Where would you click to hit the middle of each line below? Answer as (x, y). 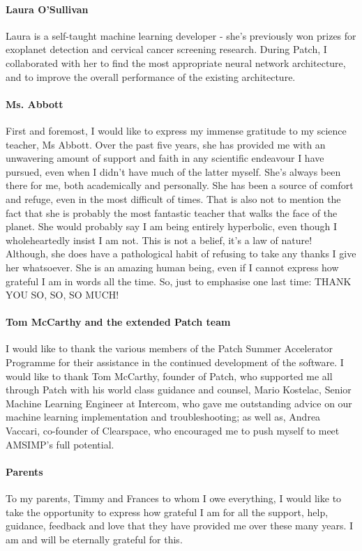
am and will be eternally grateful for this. (94, 539)
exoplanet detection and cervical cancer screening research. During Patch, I (166, 49)
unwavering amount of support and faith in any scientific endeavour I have (165, 158)
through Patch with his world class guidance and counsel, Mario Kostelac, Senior (179, 390)
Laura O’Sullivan (47, 9)
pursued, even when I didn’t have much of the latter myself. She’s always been (173, 171)
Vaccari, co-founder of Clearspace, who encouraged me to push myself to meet (173, 431)
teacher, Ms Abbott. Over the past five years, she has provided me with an (166, 144)
